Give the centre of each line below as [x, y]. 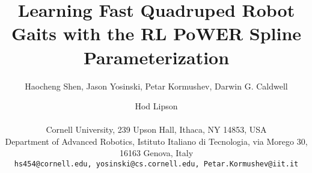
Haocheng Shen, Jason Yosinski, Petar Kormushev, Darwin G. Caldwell [156, 86]
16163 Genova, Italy [156, 153]
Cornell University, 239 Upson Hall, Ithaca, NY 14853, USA [156, 129]
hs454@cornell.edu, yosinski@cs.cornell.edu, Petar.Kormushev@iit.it [156, 164]
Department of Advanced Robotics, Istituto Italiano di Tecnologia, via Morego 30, [156, 141]
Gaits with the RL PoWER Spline [156, 33]
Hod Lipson [156, 106]
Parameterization [156, 57]
